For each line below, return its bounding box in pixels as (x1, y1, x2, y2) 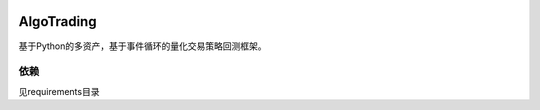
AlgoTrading (18, 13, 97, 30)
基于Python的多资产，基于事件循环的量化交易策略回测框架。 (18, 40, 267, 52)
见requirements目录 (18, 85, 100, 97)
